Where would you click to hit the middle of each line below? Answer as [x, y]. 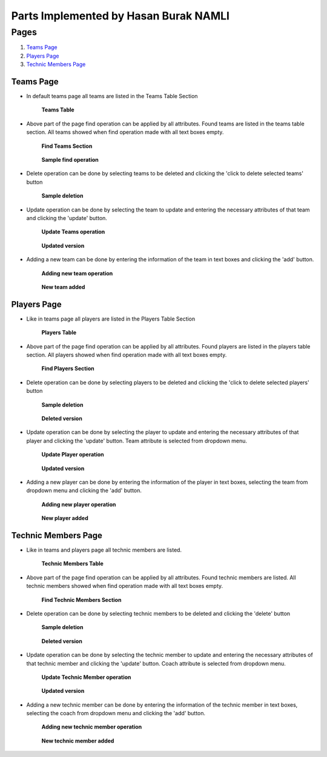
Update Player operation [73, 455]
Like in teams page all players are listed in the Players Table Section [111, 319]
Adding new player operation [79, 504]
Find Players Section [68, 368]
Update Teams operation [73, 232]
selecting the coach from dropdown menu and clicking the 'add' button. [116, 713]
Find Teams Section [67, 146]
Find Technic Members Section [81, 599]
